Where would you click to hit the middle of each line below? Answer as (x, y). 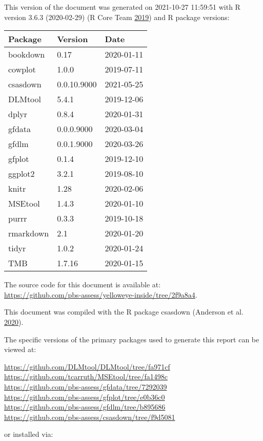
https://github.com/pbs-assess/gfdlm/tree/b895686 (85, 407)
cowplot (22, 69)
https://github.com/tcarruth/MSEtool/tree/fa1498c (86, 376)
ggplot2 (22, 174)
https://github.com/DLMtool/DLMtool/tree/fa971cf (87, 366)
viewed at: (20, 349)
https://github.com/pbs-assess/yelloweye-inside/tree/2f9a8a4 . (101, 294)
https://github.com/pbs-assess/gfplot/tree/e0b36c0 (85, 397)
